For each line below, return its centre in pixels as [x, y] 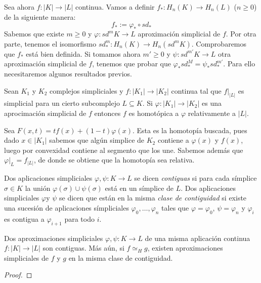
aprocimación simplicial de [45, 113]
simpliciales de [27, 257]
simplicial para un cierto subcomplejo [62, 103]
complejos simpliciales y [86, 90]
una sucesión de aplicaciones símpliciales [67, 207]
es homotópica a [154, 113]
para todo [79, 218]
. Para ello [239, 64]
